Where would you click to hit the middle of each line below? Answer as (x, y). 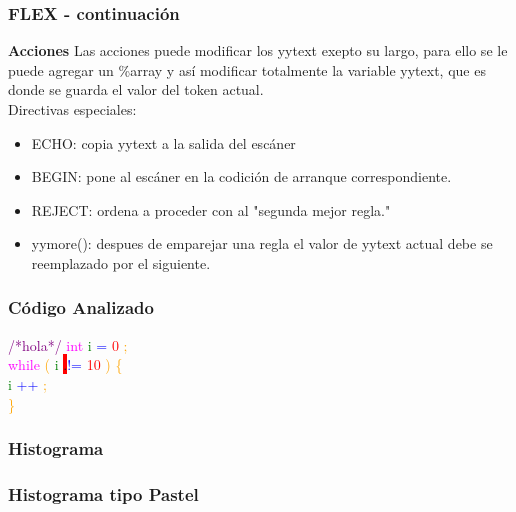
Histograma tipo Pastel (103, 493)
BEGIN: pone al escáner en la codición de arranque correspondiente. (241, 176)
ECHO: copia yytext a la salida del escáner (163, 142)
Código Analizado (81, 307)
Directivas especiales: (72, 109)
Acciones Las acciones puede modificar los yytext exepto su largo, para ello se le (258, 50)
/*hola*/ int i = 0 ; (68, 344)
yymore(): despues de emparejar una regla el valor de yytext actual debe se (262, 243)
